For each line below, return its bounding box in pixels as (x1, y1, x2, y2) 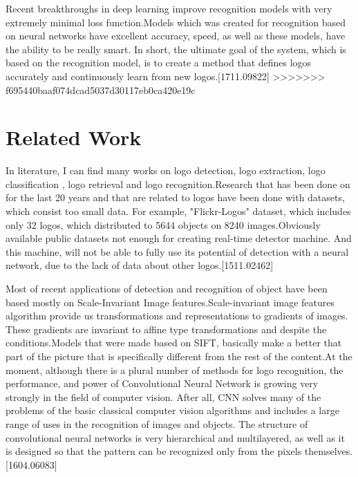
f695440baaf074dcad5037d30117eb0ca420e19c (6, 82, 196, 97)
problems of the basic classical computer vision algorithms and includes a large (6, 403, 339, 418)
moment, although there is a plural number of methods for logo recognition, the (6, 362, 343, 377)
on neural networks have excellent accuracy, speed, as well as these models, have (6, 28, 346, 43)
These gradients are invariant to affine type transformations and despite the (6, 321, 327, 336)
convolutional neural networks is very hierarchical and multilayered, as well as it (6, 430, 345, 445)
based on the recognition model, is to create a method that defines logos (6, 55, 312, 70)
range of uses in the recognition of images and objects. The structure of (6, 416, 308, 431)
